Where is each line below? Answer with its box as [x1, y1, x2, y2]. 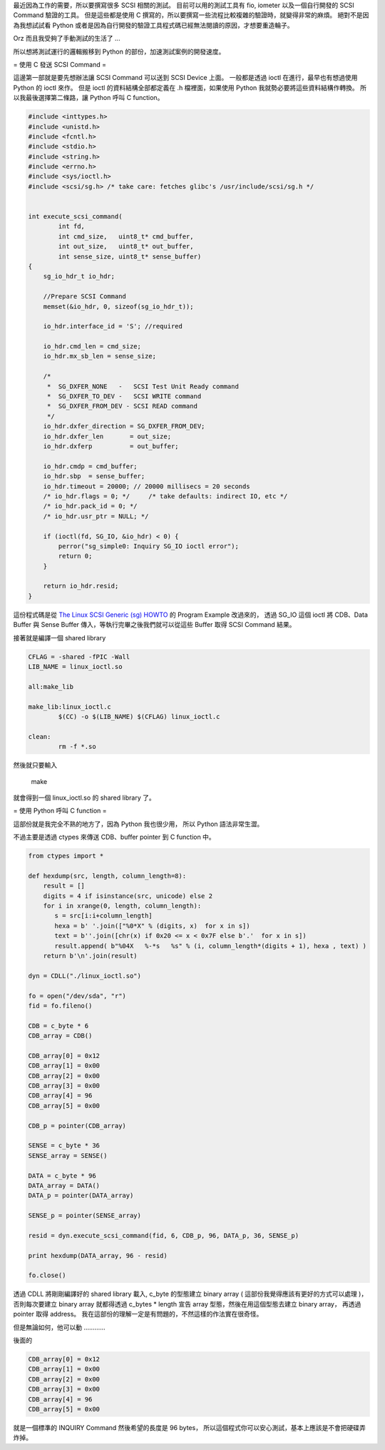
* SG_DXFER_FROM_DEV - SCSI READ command [46, 402, 197, 411]
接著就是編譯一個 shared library [13, 633, 106, 642]
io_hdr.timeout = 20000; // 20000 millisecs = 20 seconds [43, 482, 250, 490]
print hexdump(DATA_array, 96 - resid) [28, 1252, 168, 1259]
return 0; [58, 552, 93, 560]
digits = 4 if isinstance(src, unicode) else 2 [43, 892, 213, 900]
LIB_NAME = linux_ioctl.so [28, 663, 123, 670]
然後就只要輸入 [13, 761, 57, 770]
